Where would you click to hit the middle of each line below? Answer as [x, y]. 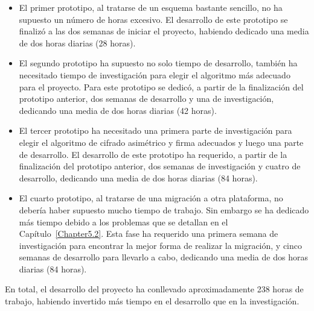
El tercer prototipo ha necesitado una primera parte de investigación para [155, 130]
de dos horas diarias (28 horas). [77, 42]
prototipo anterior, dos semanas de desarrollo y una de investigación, [146, 99]
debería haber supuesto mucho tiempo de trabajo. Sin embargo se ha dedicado [164, 209]
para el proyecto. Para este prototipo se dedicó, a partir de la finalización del [161, 86]
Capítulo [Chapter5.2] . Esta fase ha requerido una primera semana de [149, 234]
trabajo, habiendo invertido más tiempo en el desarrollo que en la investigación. [152, 301]
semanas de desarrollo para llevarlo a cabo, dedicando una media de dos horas [163, 257]
